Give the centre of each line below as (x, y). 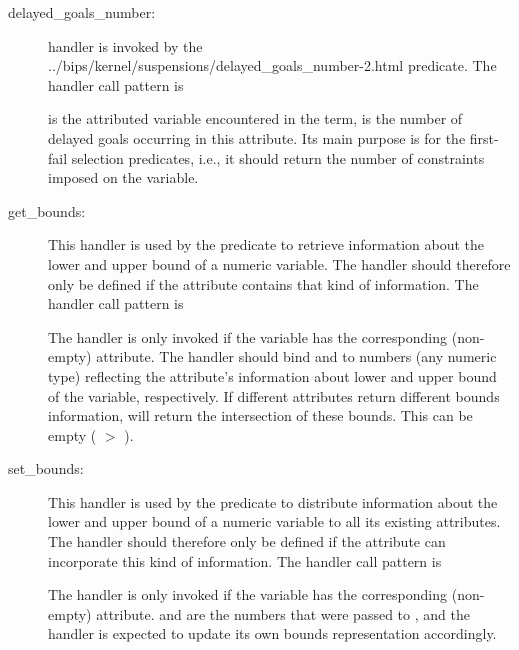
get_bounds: (47, 210)
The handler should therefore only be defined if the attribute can (247, 541)
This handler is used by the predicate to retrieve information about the (266, 244)
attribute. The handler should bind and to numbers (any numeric (296, 356)
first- (484, 137)
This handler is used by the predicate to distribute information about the (273, 501)
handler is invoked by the (125, 45)
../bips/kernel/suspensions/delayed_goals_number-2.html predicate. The (272, 65)
